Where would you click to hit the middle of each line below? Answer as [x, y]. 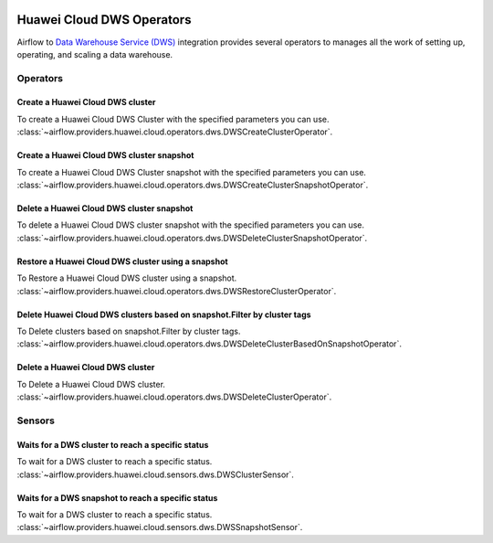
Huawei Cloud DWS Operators [104, 20]
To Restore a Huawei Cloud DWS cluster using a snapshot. [127, 278]
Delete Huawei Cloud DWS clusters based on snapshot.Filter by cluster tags [164, 314]
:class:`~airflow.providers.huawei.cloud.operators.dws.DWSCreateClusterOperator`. [175, 132]
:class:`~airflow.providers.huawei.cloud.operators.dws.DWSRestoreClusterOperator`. [177, 291]
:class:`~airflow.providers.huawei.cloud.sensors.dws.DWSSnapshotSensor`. [160, 527]
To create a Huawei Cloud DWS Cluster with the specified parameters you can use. [173, 119]
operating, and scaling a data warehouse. [95, 54]
